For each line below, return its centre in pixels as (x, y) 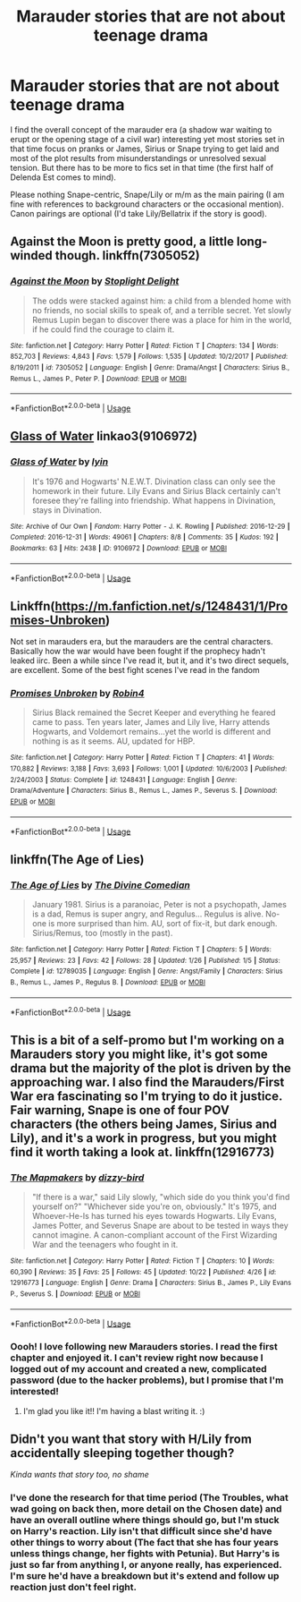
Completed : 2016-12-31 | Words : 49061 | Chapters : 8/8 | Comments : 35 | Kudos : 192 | (145, 537)
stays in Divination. (67, 510)
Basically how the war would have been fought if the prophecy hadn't (138, 652)
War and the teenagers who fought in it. (105, 1244)
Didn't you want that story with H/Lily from (131, 1439)
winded (31, 256)
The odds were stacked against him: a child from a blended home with (161, 301)
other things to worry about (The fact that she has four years (145, 1543)
